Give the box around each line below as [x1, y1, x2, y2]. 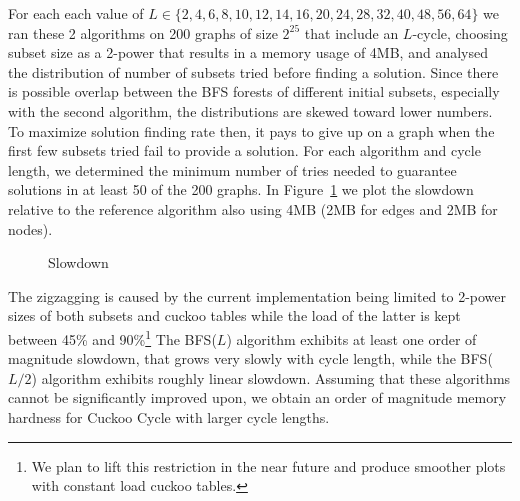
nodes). [8, 218, 53, 239]
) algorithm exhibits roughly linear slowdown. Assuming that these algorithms [31, 367, 511, 388]
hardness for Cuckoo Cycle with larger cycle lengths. [8, 406, 330, 427]
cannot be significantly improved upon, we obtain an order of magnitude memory [8, 387, 507, 408]
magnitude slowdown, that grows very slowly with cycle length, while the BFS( [8, 348, 493, 369]
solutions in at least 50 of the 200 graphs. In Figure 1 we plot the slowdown [8, 179, 474, 200]
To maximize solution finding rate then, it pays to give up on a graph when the [8, 120, 495, 141]
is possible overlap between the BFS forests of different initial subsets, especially [8, 81, 500, 102]
